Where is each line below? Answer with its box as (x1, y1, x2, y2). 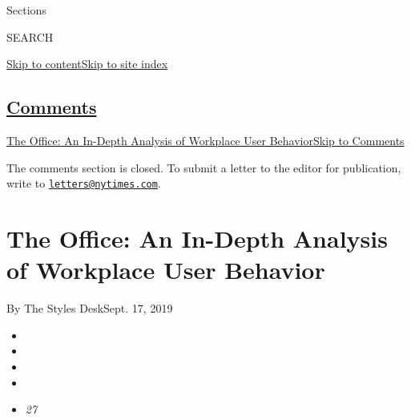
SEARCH (6, 28, 54, 45)
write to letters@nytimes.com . (6, 175, 161, 192)
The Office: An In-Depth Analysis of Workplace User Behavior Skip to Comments (6, 131, 405, 148)
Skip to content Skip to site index (6, 55, 168, 72)
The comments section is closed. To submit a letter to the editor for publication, (6, 159, 401, 176)
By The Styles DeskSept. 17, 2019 (6, 300, 173, 317)
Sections (6, 2, 46, 18)
